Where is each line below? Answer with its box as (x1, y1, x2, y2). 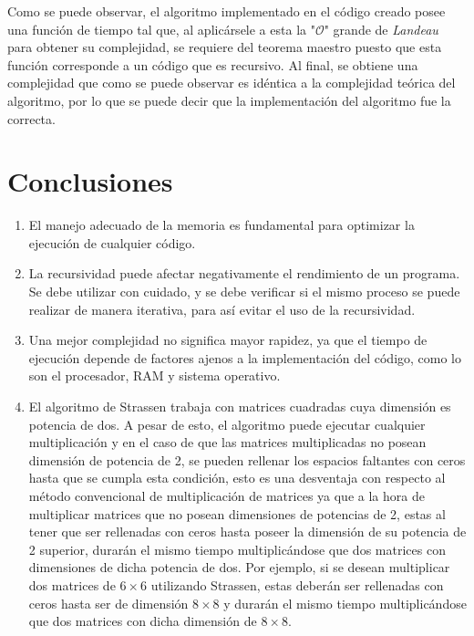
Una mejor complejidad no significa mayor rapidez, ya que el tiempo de (28, 330, 428, 349)
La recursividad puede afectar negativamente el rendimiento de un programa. (28, 264, 460, 283)
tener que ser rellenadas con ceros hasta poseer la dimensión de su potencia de (28, 522, 467, 541)
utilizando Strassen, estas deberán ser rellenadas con (150, 575, 444, 594)
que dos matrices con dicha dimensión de (28, 611, 257, 631)
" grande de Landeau (324, 19, 438, 38)
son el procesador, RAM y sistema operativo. (28, 366, 281, 385)
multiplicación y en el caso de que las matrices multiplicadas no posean (28, 433, 427, 452)
